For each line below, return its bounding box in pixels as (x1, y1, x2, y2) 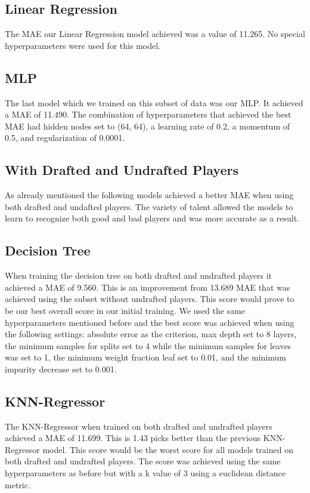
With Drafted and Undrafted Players (5, 161, 238, 179)
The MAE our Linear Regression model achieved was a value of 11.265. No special (5, 27, 305, 40)
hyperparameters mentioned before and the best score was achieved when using (5, 316, 294, 328)
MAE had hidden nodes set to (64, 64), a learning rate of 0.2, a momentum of (5, 119, 290, 132)
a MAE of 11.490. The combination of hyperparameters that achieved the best (5, 108, 292, 121)
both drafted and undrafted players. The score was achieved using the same (5, 455, 281, 467)
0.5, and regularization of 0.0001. (5, 131, 125, 144)
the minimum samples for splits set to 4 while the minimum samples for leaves (5, 339, 292, 352)
